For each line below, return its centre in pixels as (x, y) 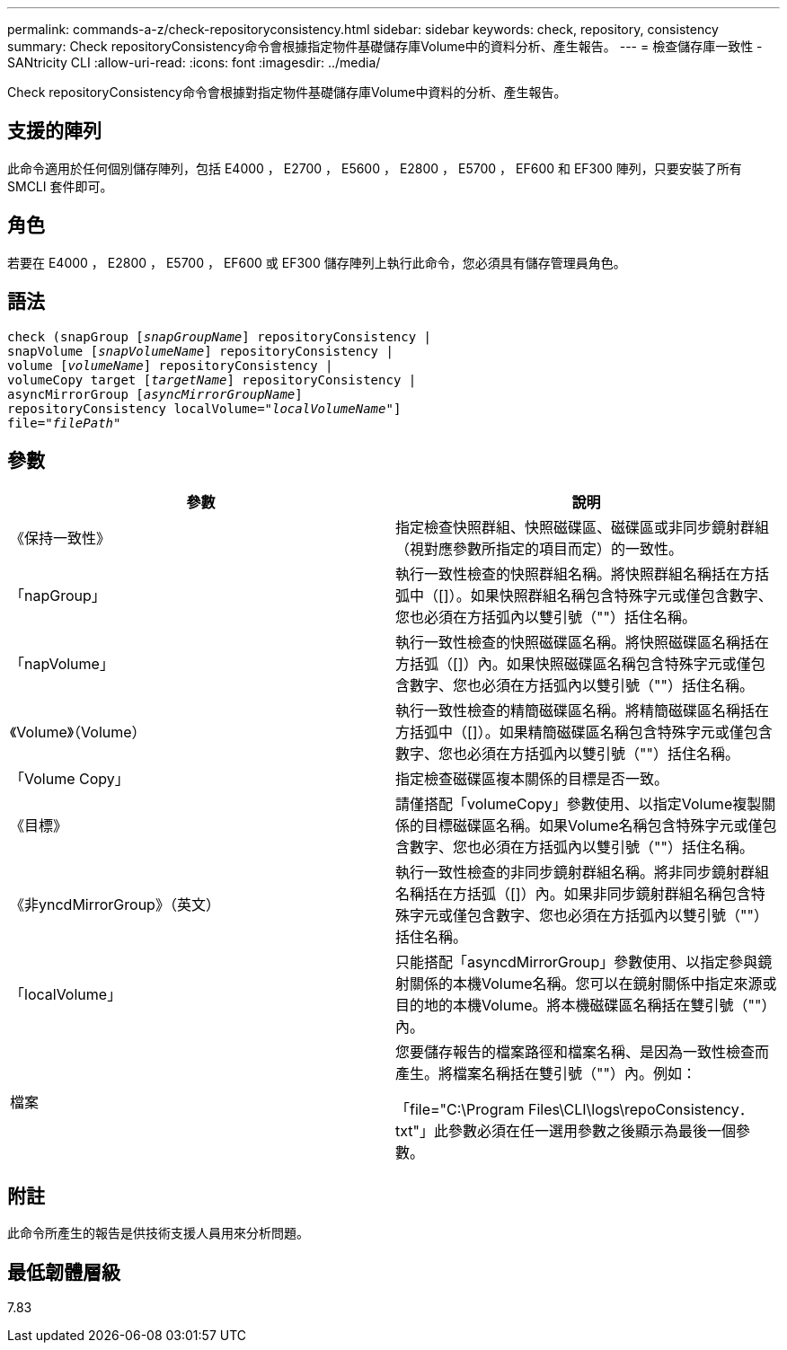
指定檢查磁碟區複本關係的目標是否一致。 (532, 779)
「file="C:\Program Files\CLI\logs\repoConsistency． (575, 1110)
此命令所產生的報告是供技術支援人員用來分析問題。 (158, 1233)
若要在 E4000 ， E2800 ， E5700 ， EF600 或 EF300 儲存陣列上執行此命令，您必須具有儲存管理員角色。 (317, 262)
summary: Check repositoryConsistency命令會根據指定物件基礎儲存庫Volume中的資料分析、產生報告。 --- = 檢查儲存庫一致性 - (385, 46)
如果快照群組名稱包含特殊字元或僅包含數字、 (621, 596)
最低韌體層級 (64, 1272)
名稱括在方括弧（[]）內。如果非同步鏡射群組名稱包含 (573, 894)
